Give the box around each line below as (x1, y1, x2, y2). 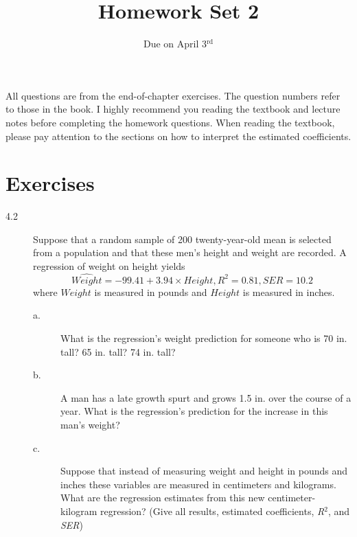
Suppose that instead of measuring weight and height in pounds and (60, 464, 348, 478)
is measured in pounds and (94, 284, 207, 299)
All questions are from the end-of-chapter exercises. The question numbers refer (5, 88, 341, 102)
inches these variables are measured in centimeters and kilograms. (60, 477, 336, 491)
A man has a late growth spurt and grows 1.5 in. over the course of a (60, 390, 352, 404)
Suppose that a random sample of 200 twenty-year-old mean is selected (33, 231, 332, 246)
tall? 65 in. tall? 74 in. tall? (60, 344, 176, 358)
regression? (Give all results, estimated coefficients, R (100, 503, 325, 518)
